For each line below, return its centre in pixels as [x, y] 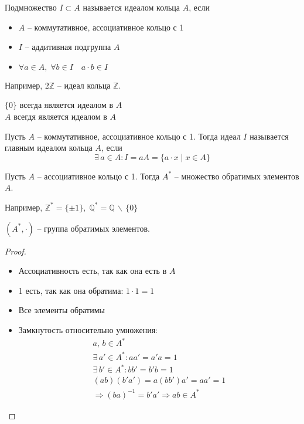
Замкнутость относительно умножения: [88, 329]
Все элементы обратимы [62, 310]
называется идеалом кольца [131, 7]
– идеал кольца [84, 85]
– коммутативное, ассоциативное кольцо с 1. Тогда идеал [139, 136]
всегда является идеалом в [66, 105]
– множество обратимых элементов [237, 176]
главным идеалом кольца [49, 147]
